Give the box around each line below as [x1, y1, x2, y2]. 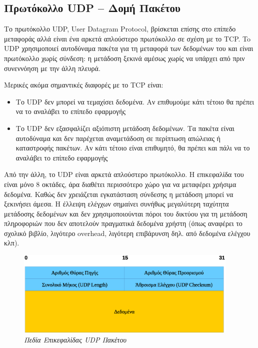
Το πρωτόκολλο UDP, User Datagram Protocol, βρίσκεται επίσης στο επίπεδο [4, 23, 236, 34]
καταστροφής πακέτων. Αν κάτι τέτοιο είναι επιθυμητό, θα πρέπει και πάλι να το [15, 142, 250, 153]
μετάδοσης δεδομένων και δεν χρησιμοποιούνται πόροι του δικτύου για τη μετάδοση [4, 208, 247, 218]
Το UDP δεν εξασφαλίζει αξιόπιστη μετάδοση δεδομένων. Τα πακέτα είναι [15, 122, 234, 133]
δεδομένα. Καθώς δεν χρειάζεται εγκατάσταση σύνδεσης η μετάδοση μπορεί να [4, 188, 233, 199]
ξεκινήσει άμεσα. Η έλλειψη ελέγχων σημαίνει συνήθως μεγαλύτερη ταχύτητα [4, 198, 229, 209]
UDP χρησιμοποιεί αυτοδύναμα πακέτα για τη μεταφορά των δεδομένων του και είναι [4, 43, 253, 53]
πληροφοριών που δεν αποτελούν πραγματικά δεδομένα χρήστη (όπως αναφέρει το [4, 218, 242, 228]
